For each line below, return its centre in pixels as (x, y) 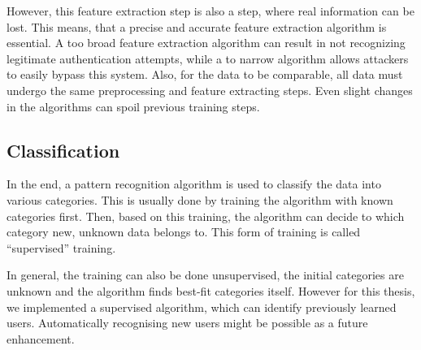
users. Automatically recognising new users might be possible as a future (187, 323)
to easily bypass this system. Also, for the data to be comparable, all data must (205, 74)
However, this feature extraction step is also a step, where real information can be (210, 11)
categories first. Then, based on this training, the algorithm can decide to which (206, 216)
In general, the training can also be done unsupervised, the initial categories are (205, 275)
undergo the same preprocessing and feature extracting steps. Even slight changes (210, 90)
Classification (63, 150)
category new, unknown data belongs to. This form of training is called (184, 232)
